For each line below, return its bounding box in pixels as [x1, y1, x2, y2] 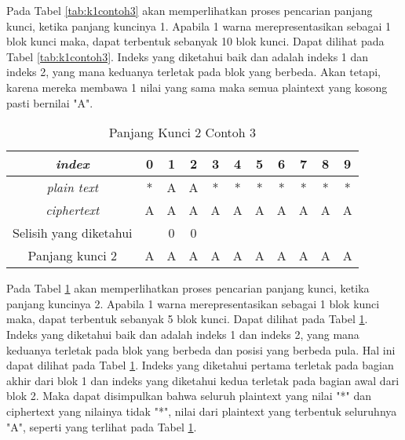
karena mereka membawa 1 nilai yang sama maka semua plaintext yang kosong [6, 78, 388, 95]
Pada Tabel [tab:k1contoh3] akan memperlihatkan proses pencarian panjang [6, 2, 373, 18]
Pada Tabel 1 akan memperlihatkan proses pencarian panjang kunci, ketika [6, 280, 370, 296]
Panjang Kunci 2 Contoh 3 [108, 123, 257, 142]
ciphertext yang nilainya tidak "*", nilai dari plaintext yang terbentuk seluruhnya [6, 402, 397, 419]
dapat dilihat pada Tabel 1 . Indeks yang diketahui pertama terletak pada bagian [6, 357, 394, 373]
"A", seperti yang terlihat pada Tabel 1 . [6, 418, 197, 435]
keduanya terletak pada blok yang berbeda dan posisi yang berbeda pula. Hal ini [6, 341, 396, 358]
